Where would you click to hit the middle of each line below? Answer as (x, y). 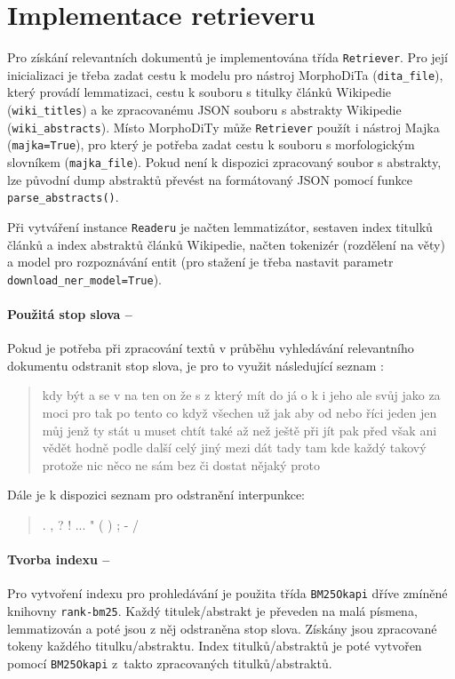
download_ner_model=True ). (84, 279)
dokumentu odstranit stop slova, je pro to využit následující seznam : (196, 365)
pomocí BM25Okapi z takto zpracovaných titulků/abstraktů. (170, 663)
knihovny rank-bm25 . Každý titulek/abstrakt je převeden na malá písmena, (212, 611)
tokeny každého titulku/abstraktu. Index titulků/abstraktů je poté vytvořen (215, 646)
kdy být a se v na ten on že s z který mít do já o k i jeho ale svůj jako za (241, 395)
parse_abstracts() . (63, 197)
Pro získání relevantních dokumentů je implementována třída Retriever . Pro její (227, 57)
